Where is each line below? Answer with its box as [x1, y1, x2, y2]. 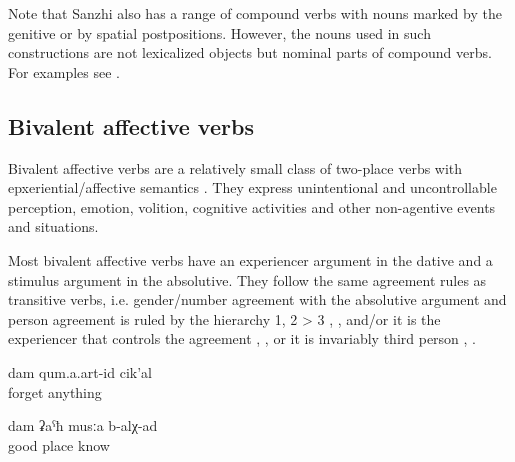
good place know [8, 434, 110, 455]
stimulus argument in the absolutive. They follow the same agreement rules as [8, 269, 487, 290]
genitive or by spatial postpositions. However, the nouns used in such [8, 22, 431, 43]
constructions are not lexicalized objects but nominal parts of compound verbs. [8, 42, 492, 63]
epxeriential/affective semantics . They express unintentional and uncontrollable [8, 177, 497, 198]
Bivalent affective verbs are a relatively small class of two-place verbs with [8, 157, 463, 178]
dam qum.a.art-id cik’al [8, 361, 152, 382]
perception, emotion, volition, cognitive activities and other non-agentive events [8, 196, 496, 217]
